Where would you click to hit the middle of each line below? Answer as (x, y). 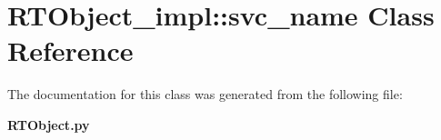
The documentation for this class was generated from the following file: (205, 94)
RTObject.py (49, 124)
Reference (70, 50)
